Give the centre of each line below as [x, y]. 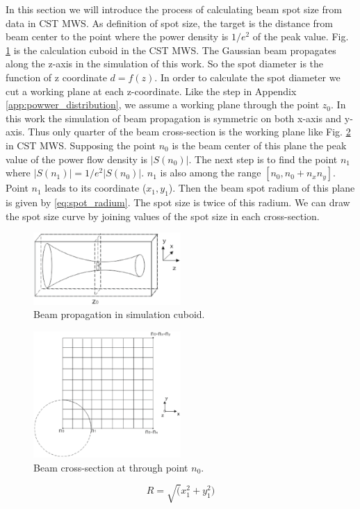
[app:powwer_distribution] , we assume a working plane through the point [163, 105]
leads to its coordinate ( [96, 188]
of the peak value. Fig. [301, 36]
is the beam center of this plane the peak [259, 145]
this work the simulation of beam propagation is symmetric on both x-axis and [174, 118]
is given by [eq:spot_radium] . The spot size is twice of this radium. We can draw [178, 202]
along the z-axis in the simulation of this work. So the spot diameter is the [165, 64]
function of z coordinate [56, 77]
